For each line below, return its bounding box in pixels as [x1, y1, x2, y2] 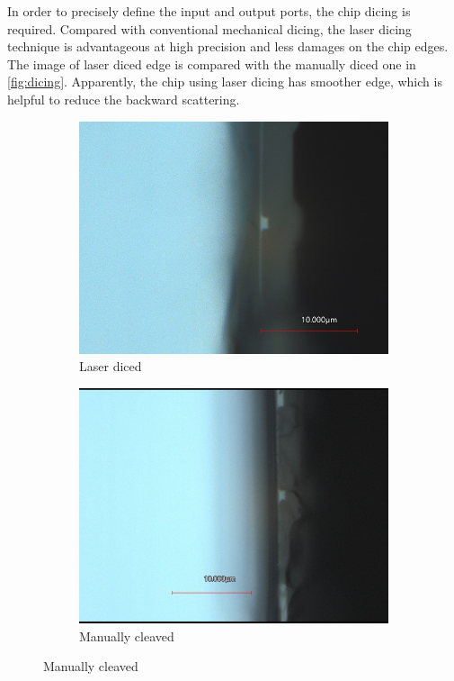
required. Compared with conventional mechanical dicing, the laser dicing [7, 19, 412, 38]
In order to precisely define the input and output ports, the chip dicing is [7, 2, 411, 20]
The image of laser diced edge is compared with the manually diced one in [7, 54, 416, 73]
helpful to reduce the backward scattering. [7, 89, 240, 108]
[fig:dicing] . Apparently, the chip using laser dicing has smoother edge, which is [7, 72, 442, 91]
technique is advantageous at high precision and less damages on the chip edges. [7, 37, 449, 56]
